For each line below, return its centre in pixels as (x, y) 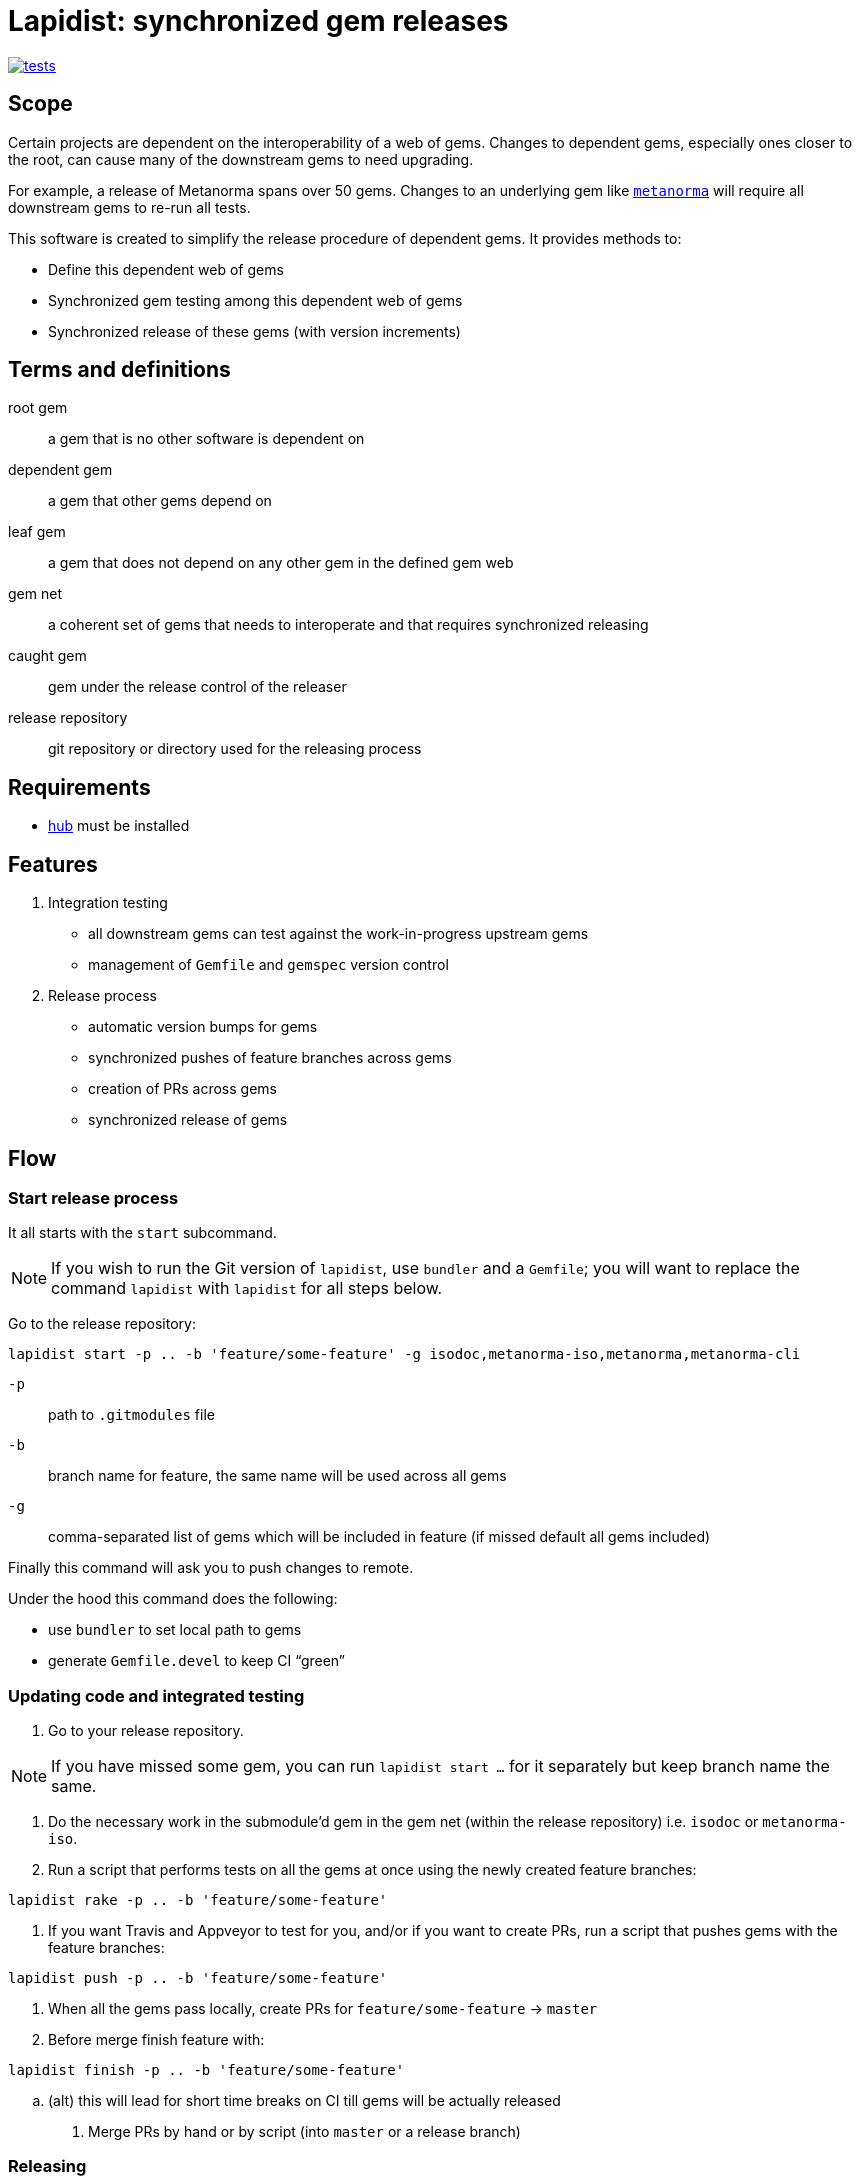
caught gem (47, 656)
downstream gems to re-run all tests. (129, 207)
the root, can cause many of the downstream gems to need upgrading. (241, 159)
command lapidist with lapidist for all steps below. (247, 1288)
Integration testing (108, 903)
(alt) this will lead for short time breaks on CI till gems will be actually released (304, 2101)
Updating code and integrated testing (156, 1695)
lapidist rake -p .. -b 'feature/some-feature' (198, 1900)
